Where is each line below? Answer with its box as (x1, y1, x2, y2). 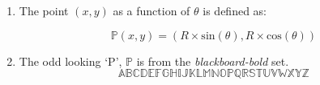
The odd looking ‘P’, (19, 52, 122, 69)
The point (19, 2, 69, 18)
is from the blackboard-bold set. (136, 52, 289, 69)
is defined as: (203, 2, 267, 18)
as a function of (113, 2, 190, 18)
